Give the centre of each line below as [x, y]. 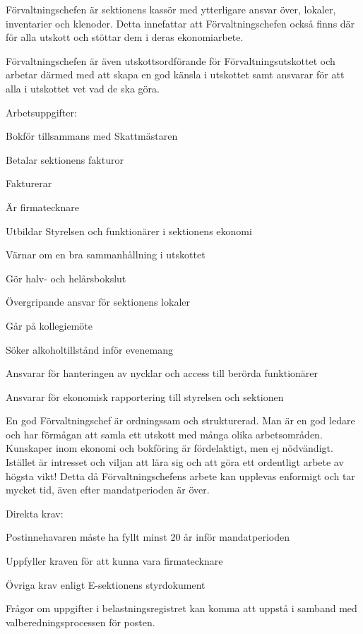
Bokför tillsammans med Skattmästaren [92, 136]
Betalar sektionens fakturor [65, 159]
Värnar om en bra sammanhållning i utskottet [106, 255]
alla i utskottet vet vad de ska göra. [83, 88]
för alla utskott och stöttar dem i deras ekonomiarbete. [125, 37]
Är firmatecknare [42, 207]
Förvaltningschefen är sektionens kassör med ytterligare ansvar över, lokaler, [171, 9]
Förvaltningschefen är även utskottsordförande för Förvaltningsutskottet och [171, 60]
